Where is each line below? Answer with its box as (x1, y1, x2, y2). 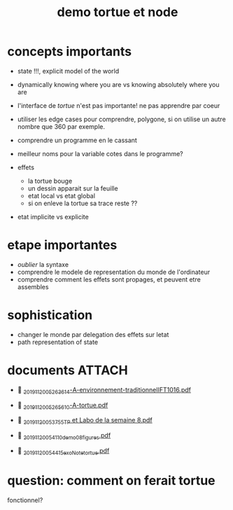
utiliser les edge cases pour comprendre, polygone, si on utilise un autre (17, 115, 226, 123)
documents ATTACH (7, 362, 128, 378)
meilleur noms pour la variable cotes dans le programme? (17, 149, 183, 158)
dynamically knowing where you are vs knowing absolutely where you (17, 80, 220, 88)
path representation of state (17, 338, 99, 346)
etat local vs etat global (27, 191, 96, 200)
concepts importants (7, 43, 132, 60)
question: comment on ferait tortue (7, 472, 216, 488)
